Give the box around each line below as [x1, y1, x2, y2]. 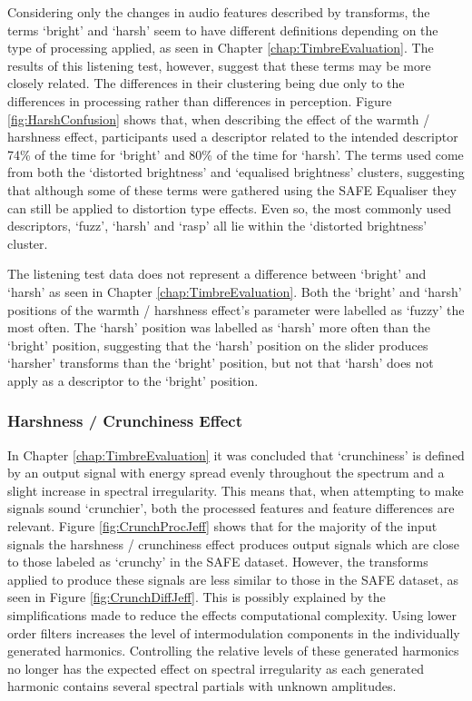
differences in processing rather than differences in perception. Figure [7, 91, 392, 110]
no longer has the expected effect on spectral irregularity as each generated [7, 658, 424, 677]
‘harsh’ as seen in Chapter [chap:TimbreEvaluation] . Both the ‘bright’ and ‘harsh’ [7, 281, 462, 301]
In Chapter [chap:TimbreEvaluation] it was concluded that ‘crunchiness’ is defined [7, 445, 465, 464]
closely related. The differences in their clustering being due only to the [7, 74, 405, 93]
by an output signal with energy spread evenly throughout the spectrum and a [7, 463, 445, 482]
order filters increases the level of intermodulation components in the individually [7, 623, 460, 642]
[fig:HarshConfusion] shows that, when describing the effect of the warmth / [7, 109, 430, 128]
